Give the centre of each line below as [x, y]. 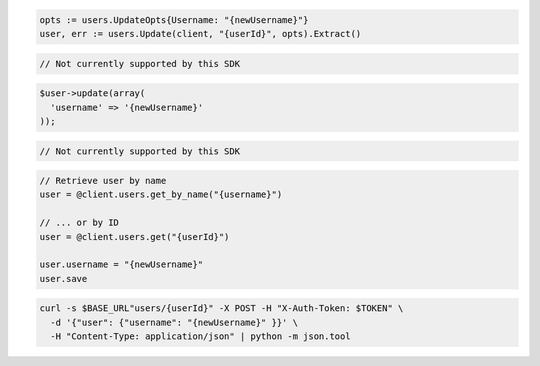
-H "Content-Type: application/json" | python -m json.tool [200, 336]
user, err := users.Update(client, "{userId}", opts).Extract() [200, 33]
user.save [63, 278]
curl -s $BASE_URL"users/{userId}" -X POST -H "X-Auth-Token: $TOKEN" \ [221, 308]
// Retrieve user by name [103, 181]
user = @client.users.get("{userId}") [134, 236]
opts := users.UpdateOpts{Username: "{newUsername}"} [174, 19]
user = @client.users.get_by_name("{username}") [161, 194]
